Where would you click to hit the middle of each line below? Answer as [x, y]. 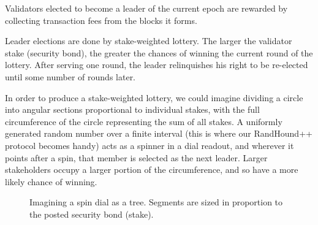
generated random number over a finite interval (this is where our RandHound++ [159, 133]
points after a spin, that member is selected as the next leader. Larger [136, 157]
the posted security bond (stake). [92, 214]
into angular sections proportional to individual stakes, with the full [132, 109]
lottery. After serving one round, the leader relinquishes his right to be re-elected [157, 65]
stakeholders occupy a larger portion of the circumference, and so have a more [152, 170]
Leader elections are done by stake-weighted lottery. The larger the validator [149, 41]
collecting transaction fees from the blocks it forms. [101, 20]
